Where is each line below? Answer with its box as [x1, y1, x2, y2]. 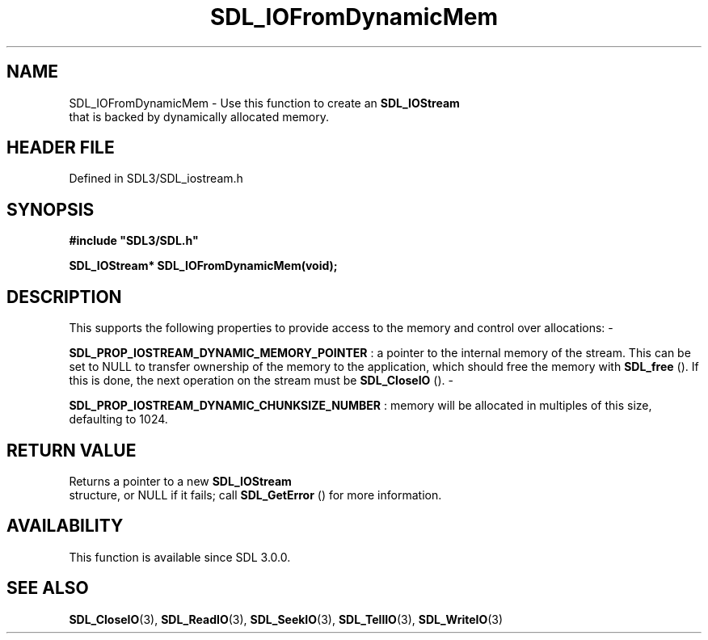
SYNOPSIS [6, 199, 95, 220]
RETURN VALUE [6, 440, 137, 461]
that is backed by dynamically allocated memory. [69, 109, 330, 124]
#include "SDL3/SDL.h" [69, 234, 199, 248]
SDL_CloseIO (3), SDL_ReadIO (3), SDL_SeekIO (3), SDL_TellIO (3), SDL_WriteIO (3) [69, 612, 504, 626]
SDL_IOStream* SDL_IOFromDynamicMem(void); [69, 259, 338, 273]
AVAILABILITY [6, 516, 124, 537]
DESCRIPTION [6, 286, 122, 307]
